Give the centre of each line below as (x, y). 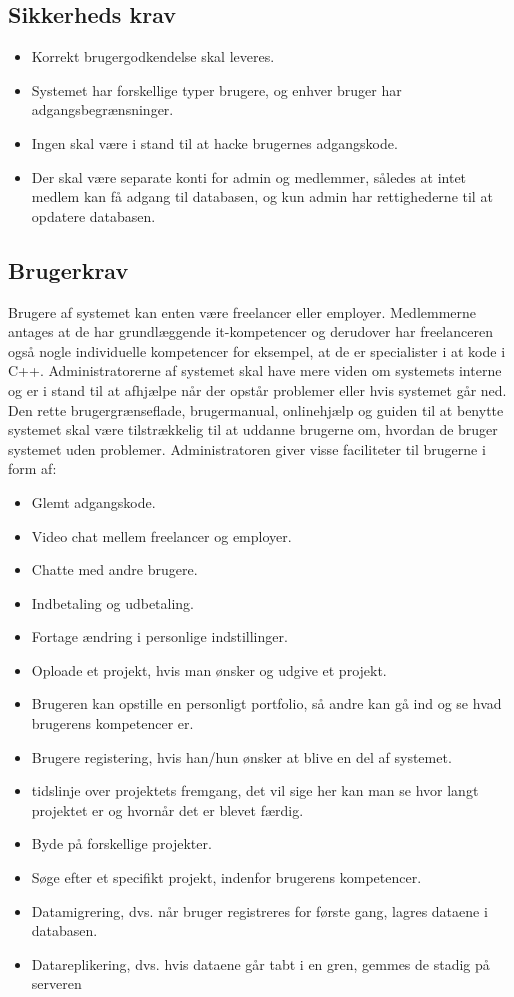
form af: (32, 468)
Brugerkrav (68, 269)
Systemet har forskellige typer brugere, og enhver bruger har (216, 89)
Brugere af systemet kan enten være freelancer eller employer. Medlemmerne (242, 311)
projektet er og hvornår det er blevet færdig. (167, 809)
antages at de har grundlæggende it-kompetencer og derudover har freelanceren (250, 331)
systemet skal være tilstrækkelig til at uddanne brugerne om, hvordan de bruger (253, 429)
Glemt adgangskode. (93, 501)
